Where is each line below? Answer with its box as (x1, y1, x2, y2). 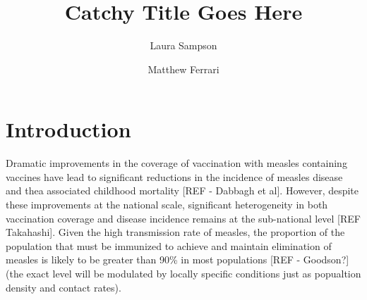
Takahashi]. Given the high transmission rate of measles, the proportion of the (6, 225, 345, 239)
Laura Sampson (150, 38, 217, 53)
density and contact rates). (6, 280, 121, 294)
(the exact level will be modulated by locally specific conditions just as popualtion (6, 266, 361, 280)
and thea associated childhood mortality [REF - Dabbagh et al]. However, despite (6, 183, 359, 198)
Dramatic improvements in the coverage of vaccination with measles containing (6, 156, 347, 170)
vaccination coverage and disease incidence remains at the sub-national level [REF (6, 211, 361, 225)
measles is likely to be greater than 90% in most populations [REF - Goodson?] (6, 252, 349, 267)
